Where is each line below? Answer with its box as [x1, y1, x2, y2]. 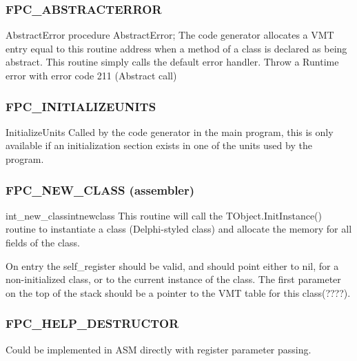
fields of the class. [6, 235, 80, 249]
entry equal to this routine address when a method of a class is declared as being [6, 41, 347, 55]
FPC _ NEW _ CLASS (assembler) [6, 181, 195, 198]
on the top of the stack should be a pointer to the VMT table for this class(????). [6, 285, 351, 300]
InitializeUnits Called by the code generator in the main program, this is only [6, 124, 334, 139]
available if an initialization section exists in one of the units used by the [6, 138, 312, 153]
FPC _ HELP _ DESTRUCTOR [6, 315, 179, 332]
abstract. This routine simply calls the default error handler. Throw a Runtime [6, 55, 339, 69]
